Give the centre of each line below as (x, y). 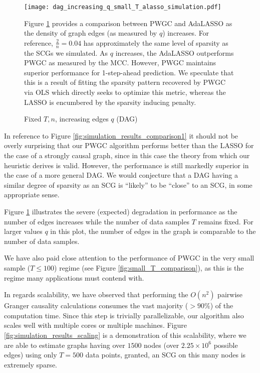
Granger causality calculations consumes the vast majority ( (96, 305)
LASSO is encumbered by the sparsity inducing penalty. (110, 102)
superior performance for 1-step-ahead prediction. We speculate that (129, 72)
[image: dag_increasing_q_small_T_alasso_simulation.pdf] (123, 7)
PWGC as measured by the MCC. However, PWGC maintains (120, 63)
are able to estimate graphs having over (65, 345)
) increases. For (186, 33)
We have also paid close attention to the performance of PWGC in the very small (129, 258)
